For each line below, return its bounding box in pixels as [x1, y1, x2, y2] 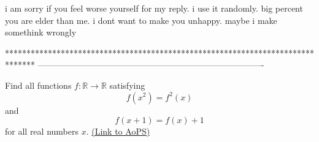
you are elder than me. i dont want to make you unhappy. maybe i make [5, 13, 277, 26]
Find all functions [5, 78, 72, 91]
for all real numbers [5, 125, 79, 138]
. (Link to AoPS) [86, 125, 150, 138]
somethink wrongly [5, 26, 77, 39]
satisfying [109, 78, 145, 91]
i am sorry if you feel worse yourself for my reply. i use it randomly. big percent [5, 2, 303, 14]
